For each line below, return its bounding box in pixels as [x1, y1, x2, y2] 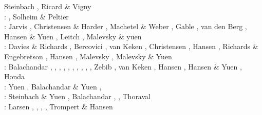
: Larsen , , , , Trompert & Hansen [4, 101, 113, 111]
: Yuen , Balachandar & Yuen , [4, 81, 102, 91]
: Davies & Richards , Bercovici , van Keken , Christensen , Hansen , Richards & [4, 41, 258, 52]
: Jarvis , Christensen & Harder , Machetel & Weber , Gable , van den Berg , [4, 21, 247, 32]
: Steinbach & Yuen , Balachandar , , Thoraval [4, 91, 151, 102]
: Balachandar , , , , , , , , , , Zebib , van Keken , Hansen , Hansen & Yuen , [4, 61, 242, 72]
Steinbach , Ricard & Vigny [4, 1, 91, 11]
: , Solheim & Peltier [4, 11, 69, 21]
